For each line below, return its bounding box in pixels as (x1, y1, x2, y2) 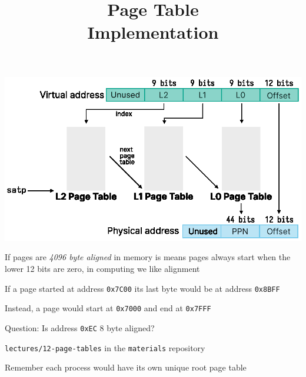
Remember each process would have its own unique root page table (5, 361, 247, 373)
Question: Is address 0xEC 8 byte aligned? (5, 321, 155, 334)
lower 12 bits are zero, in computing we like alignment (5, 262, 200, 275)
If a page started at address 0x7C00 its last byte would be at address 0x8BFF (5, 282, 280, 294)
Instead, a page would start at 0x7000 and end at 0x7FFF (5, 302, 211, 314)
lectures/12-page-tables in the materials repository (5, 341, 205, 354)
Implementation (87, 20, 219, 44)
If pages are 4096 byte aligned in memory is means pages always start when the (5, 251, 291, 263)
